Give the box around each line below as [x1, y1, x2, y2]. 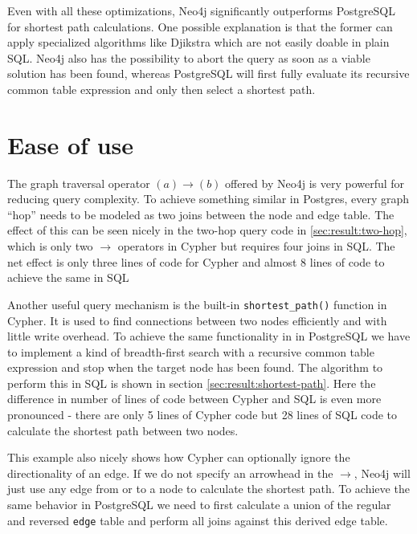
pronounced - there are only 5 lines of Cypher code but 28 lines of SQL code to [7, 406, 398, 423]
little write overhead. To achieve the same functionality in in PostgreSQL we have [7, 328, 411, 344]
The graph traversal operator [7, 174, 150, 191]
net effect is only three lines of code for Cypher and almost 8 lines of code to [7, 253, 385, 270]
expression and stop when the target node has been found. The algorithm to [7, 359, 383, 376]
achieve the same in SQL [7, 269, 129, 286]
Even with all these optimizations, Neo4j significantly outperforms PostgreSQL [7, 2, 395, 18]
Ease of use [7, 128, 134, 161]
